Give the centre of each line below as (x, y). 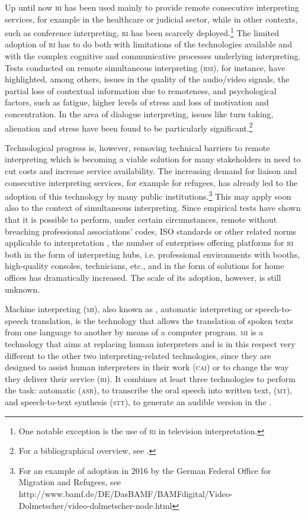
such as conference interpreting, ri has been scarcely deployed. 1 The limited (142, 32)
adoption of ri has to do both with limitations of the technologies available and (148, 44)
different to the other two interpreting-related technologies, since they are (138, 355)
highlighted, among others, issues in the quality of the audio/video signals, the (147, 79)
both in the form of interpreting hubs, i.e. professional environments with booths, (153, 254)
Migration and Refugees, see (70, 482)
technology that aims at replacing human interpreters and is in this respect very (150, 344)
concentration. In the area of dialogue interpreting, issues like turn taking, (139, 114)
